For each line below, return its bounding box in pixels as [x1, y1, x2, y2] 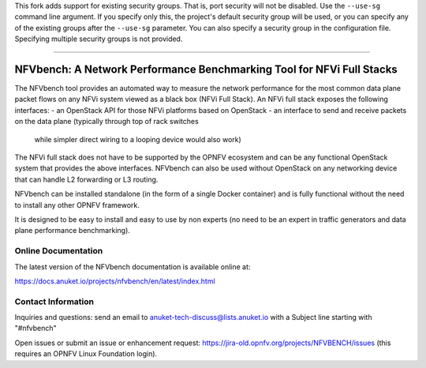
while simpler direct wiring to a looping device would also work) [34, 134, 242, 144]
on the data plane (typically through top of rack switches [14, 117, 199, 126]
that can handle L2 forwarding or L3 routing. [14, 175, 159, 184]
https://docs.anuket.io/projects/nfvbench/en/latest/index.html [14, 276, 216, 286]
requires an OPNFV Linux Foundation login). [14, 349, 158, 359]
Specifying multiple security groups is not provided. [14, 34, 183, 43]
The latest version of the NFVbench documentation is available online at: [14, 261, 251, 272]
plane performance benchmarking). [14, 226, 130, 235]
